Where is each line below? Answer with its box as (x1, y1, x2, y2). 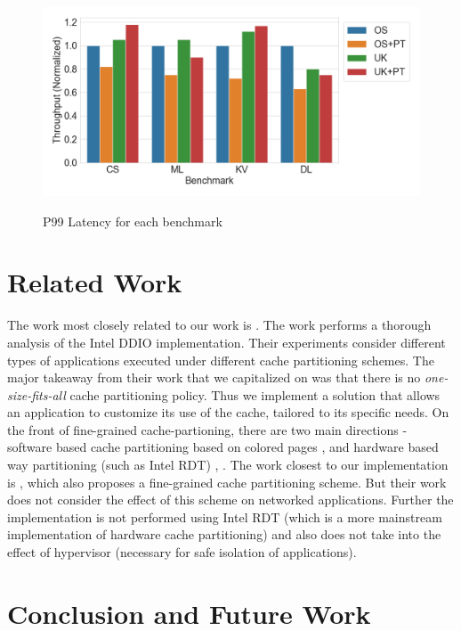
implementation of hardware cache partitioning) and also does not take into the (7, 525, 441, 544)
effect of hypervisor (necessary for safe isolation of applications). (7, 543, 357, 561)
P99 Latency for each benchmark (43, 211, 222, 230)
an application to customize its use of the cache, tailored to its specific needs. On (7, 403, 449, 422)
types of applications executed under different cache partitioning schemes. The (7, 350, 434, 369)
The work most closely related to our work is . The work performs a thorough (7, 315, 432, 334)
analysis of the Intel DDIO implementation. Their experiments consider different (7, 332, 446, 351)
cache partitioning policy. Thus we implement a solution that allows (69, 385, 441, 404)
